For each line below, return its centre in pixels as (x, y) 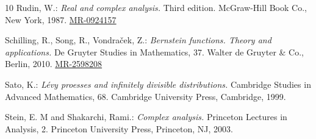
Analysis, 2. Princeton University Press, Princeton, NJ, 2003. (119, 128)
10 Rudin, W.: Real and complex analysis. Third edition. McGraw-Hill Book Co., (156, 7)
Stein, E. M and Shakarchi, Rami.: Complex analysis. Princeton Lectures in (146, 117)
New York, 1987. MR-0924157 (61, 19)
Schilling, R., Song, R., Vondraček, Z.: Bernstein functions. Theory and (138, 40)
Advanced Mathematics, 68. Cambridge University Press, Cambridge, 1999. (145, 96)
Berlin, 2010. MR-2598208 (54, 64)
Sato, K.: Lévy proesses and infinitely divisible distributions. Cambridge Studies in (158, 84)
